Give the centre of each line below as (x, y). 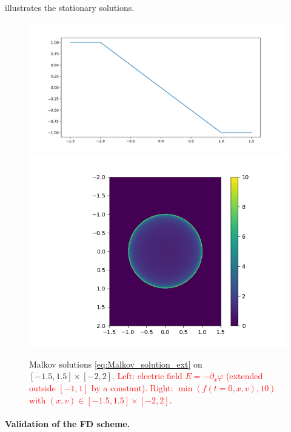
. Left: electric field (147, 376)
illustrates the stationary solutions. (70, 7)
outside (42, 387)
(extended (244, 376)
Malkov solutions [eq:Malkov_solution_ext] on (116, 364)
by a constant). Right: (132, 387)
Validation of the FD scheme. (68, 423)
